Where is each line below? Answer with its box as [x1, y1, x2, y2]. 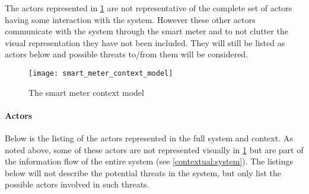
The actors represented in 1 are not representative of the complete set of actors [5, 2, 292, 14]
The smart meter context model [28, 86, 144, 98]
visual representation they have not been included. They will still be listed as [5, 36, 285, 48]
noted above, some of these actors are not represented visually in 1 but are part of [5, 143, 304, 156]
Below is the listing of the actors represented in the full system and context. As [5, 132, 293, 144]
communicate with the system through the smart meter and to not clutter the [5, 25, 288, 37]
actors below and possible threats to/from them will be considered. [5, 48, 249, 60]
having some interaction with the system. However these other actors [5, 13, 256, 25]
